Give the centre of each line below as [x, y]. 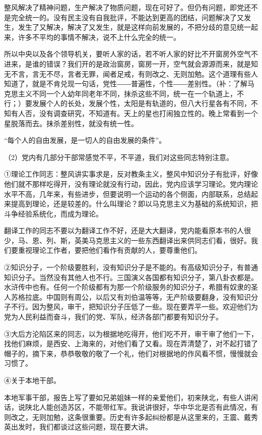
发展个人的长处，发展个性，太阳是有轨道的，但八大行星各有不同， [141, 103]
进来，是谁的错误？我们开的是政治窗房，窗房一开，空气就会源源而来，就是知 [131, 63]
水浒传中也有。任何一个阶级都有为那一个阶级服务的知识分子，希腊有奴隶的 [127, 287]
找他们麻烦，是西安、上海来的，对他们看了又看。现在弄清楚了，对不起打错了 [131, 343]
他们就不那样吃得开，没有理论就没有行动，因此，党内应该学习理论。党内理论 [131, 183]
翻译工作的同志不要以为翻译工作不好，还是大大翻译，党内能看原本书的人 [124, 230]
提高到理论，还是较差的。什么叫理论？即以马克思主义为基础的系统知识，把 [134, 204]
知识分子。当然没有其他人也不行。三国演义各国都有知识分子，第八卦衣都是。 [131, 277]
